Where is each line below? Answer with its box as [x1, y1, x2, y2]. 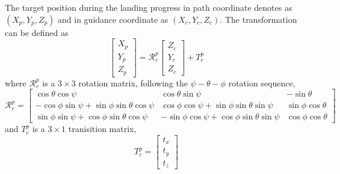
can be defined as [5, 26, 69, 38]
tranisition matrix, [68, 122, 137, 135]
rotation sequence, [228, 76, 295, 89]
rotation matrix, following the [78, 76, 188, 89]
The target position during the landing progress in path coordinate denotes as [5, 1, 292, 13]
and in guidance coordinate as [58, 13, 168, 25]
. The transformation [220, 13, 297, 25]
